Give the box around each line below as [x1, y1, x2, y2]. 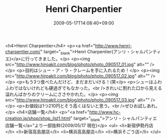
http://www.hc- [89, 109, 121, 115]
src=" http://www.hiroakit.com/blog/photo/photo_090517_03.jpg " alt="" [5, 97, 150, 103]
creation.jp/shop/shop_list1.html [5, 115, 71, 121]
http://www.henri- [95, 42, 132, 48]
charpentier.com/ [5, 48, 41, 54]
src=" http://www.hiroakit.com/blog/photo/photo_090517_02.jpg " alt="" [5, 73, 150, 79]
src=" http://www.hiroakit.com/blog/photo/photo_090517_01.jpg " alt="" [5, 61, 149, 67]
